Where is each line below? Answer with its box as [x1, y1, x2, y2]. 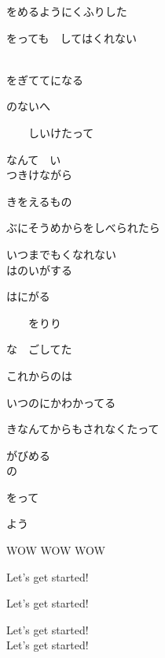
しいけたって [27, 124, 94, 140]
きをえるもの [6, 193, 72, 209]
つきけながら [6, 166, 72, 183]
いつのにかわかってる [6, 394, 116, 410]
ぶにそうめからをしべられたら [6, 219, 160, 236]
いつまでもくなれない [6, 245, 116, 262]
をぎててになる [6, 71, 83, 88]
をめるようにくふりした [6, 3, 127, 19]
